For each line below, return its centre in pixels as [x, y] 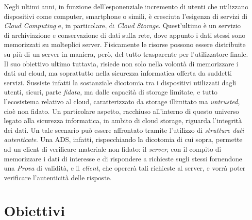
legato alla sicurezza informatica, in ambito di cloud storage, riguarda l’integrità [123, 120]
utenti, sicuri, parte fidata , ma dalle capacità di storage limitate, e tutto [111, 92]
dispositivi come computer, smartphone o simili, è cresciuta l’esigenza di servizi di [126, 16]
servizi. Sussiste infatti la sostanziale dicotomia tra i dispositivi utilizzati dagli [120, 82]
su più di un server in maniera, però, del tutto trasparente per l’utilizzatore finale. [126, 54]
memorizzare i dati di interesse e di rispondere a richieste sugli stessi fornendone [123, 158]
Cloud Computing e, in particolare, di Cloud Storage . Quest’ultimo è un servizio [122, 25]
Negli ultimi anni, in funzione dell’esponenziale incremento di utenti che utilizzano [126, 6]
